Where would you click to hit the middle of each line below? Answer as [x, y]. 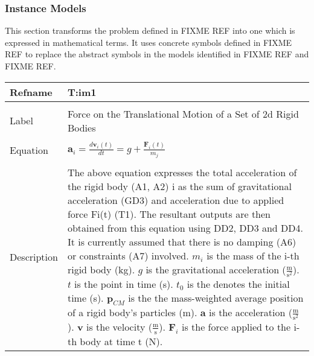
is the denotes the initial [238, 284]
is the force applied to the [236, 327]
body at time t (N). [121, 341]
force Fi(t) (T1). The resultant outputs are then [169, 214]
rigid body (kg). [101, 269]
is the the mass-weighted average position [216, 298]
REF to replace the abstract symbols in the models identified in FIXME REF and [157, 54]
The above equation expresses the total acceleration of [182, 172]
